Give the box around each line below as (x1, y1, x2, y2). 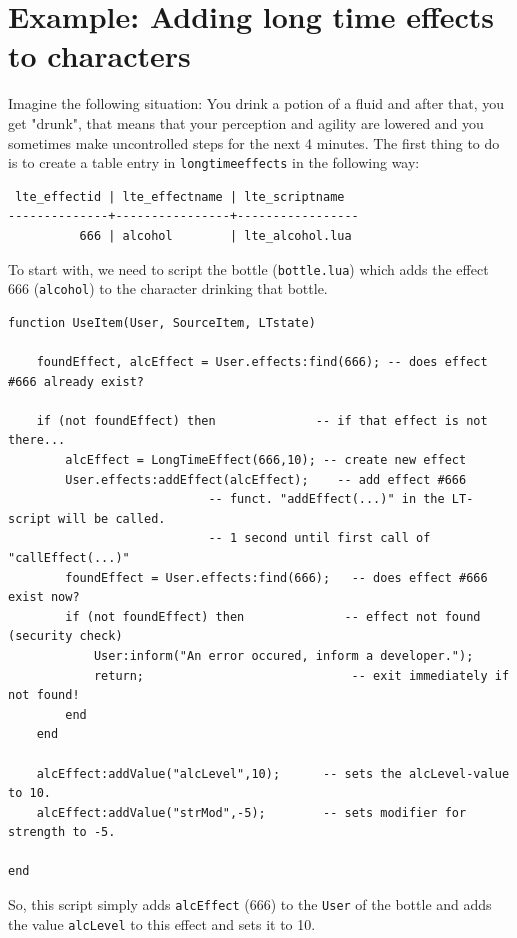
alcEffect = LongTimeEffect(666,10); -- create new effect (65, 453, 467, 467)
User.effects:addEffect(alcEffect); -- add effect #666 (65, 472, 467, 487)
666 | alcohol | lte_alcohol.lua (79, 228, 352, 243)
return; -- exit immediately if (93, 668, 510, 683)
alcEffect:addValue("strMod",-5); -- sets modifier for (36, 805, 467, 820)
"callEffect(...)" (8, 550, 130, 565)
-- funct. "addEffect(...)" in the (208, 492, 445, 507)
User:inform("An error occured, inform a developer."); (93, 648, 474, 663)
